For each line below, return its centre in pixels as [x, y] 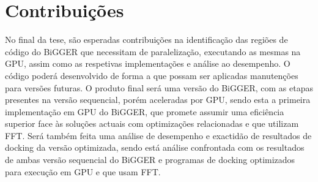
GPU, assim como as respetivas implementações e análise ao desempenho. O [148, 63]
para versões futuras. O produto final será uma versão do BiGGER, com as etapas [159, 87]
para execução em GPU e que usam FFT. [83, 171]
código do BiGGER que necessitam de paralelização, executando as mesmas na [153, 51]
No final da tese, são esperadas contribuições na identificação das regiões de [146, 40]
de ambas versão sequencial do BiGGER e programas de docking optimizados [150, 160]
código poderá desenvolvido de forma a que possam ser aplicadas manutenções [152, 75]
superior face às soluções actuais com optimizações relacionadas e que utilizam [152, 123]
